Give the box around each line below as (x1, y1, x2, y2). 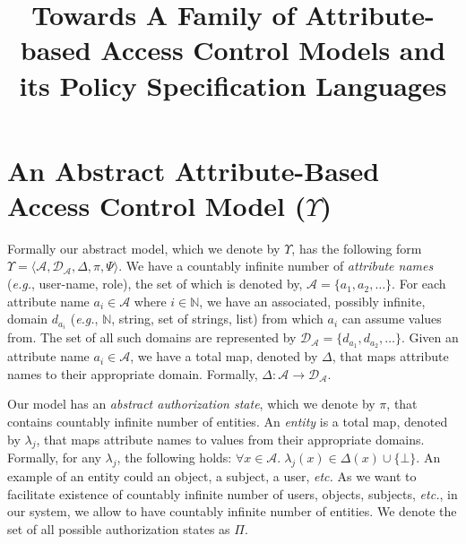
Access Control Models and (100, 31, 446, 68)
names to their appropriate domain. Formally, (7, 364, 258, 383)
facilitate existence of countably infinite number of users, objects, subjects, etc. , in (7, 484, 458, 503)
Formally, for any (7, 448, 101, 467)
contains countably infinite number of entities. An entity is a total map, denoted (7, 411, 448, 430)
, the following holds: (116, 448, 232, 467)
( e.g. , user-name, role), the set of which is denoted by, (7, 274, 303, 293)
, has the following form (291, 238, 422, 257)
